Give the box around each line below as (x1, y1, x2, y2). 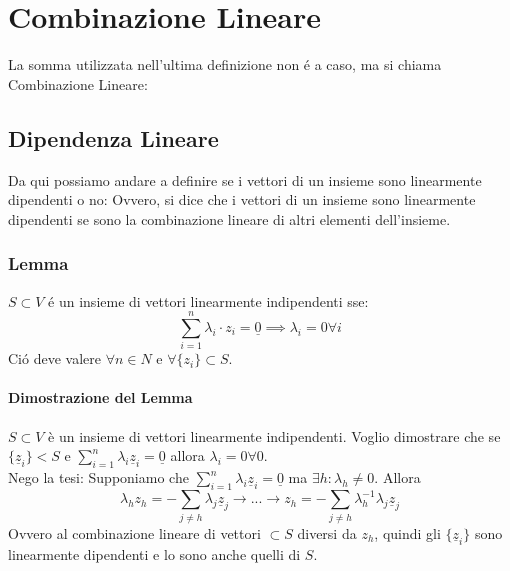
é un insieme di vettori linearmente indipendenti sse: (48, 290, 369, 311)
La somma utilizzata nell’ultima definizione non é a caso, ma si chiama (8, 54, 442, 75)
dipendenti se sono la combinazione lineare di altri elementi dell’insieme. (8, 208, 451, 229)
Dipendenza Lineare (8, 122, 219, 153)
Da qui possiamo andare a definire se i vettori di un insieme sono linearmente (8, 169, 482, 190)
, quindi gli (374, 522, 441, 543)
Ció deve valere (8, 348, 101, 369)
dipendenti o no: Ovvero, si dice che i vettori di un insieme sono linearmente (8, 189, 476, 210)
